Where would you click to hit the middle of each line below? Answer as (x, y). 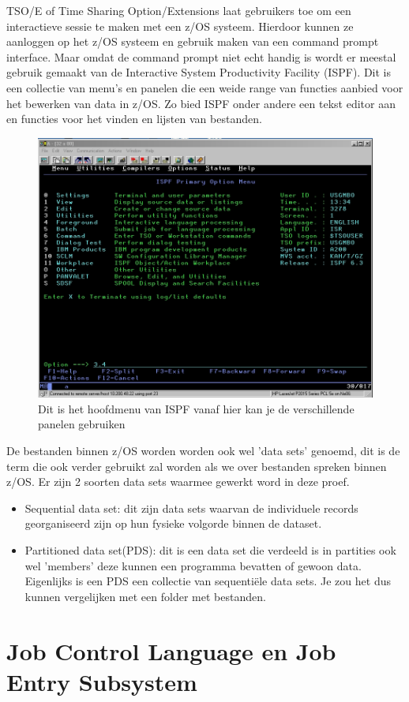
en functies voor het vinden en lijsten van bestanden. (134, 119)
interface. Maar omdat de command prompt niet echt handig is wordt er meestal (201, 56)
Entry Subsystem (102, 681)
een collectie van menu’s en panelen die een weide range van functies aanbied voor (205, 87)
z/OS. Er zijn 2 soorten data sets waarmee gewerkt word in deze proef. (178, 482)
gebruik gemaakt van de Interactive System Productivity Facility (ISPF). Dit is (199, 72)
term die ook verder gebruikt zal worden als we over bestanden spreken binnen (197, 466)
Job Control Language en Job (171, 650)
